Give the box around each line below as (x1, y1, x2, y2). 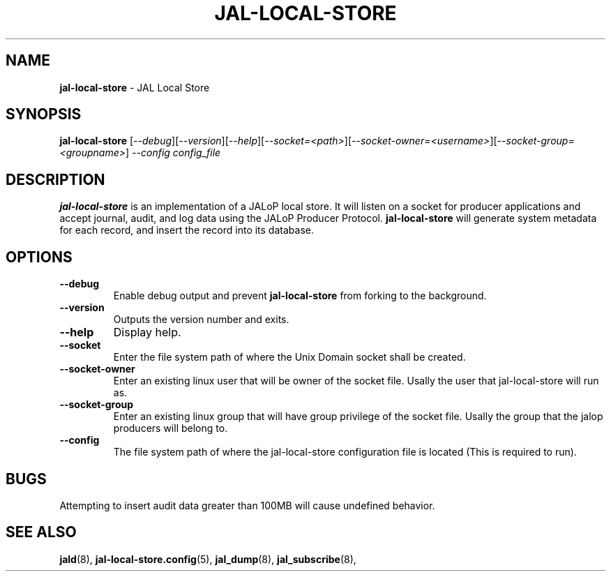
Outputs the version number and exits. (113, 313, 289, 326)
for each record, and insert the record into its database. (59, 224, 314, 237)
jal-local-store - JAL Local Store (59, 81, 210, 93)
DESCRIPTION (6, 170, 105, 188)
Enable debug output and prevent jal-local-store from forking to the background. (113, 290, 487, 302)
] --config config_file (126, 147, 221, 159)
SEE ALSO (6, 523, 77, 541)
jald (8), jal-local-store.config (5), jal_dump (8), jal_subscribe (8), (59, 553, 356, 565)
